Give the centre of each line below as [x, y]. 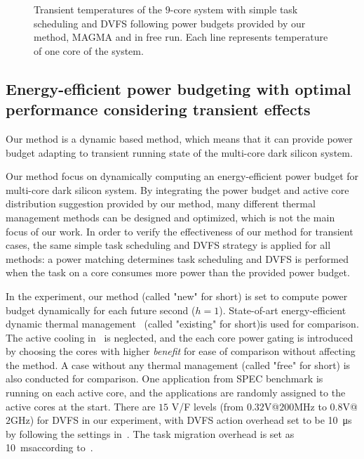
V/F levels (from [208, 406]
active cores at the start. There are [81, 406]
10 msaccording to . [49, 447]
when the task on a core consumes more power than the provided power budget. [178, 272]
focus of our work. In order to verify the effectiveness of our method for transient [180, 231]
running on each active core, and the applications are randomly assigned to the [176, 393]
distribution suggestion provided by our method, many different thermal [161, 203]
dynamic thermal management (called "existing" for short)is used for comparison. [182, 324]
